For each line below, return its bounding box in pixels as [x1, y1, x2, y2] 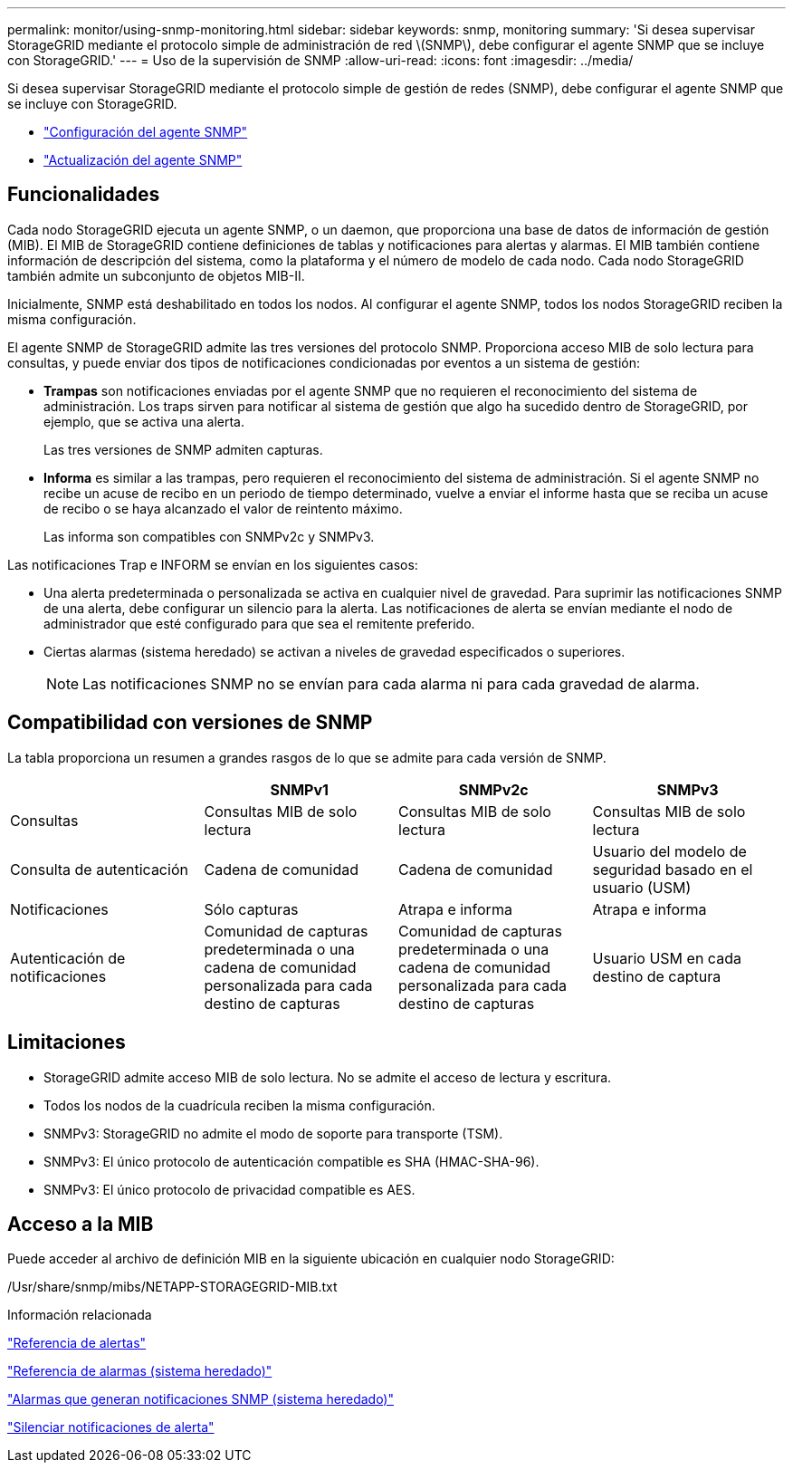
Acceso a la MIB [7, 1212, 154, 1235]
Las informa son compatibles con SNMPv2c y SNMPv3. [43, 528, 375, 544]
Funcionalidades [7, 183, 160, 207]
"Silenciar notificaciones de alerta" [7, 1419, 215, 1436]
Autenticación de [10, 948, 126, 967]
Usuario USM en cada [592, 948, 741, 967]
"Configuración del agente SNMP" [43, 124, 248, 139]
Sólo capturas [204, 899, 299, 918]
